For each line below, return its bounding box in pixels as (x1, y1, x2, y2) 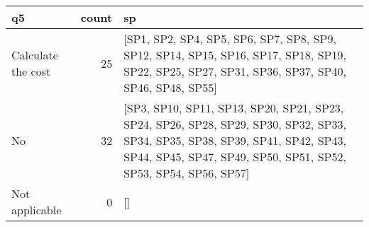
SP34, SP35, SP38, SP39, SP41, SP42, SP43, (123, 132, 346, 149)
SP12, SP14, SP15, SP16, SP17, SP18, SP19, (123, 47, 346, 63)
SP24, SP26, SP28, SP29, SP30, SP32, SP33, (123, 116, 346, 132)
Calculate (11, 47, 58, 63)
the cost (11, 63, 51, 79)
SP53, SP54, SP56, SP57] (123, 165, 250, 181)
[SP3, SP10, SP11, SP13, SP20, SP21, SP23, (123, 100, 344, 116)
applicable (11, 202, 62, 218)
